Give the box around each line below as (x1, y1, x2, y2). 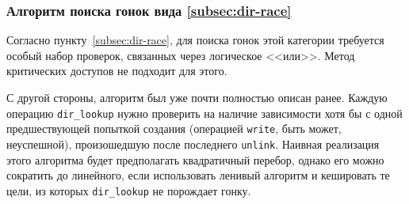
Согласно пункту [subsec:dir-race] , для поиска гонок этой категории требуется (6, 32, 384, 48)
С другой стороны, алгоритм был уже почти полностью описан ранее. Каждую (6, 89, 388, 105)
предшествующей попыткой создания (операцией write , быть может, (6, 120, 342, 137)
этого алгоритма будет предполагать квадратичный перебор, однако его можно (6, 151, 384, 168)
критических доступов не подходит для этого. (6, 62, 227, 79)
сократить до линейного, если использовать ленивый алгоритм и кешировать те (6, 167, 390, 183)
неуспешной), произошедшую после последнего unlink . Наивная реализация (6, 135, 380, 152)
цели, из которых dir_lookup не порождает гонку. (6, 182, 251, 198)
